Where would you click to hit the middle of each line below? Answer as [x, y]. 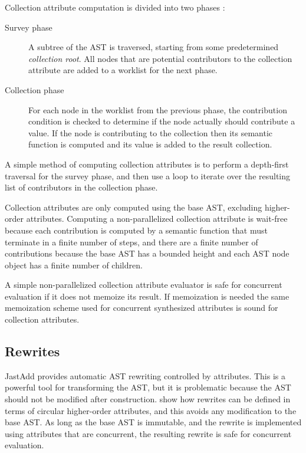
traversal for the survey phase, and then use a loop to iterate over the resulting [148, 175]
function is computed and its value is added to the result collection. [150, 144]
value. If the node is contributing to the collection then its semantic [151, 132]
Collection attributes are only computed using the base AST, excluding [134, 207]
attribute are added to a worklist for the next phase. [123, 70]
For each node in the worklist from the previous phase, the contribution [158, 109]
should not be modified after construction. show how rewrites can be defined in [148, 399]
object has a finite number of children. [74, 265]
